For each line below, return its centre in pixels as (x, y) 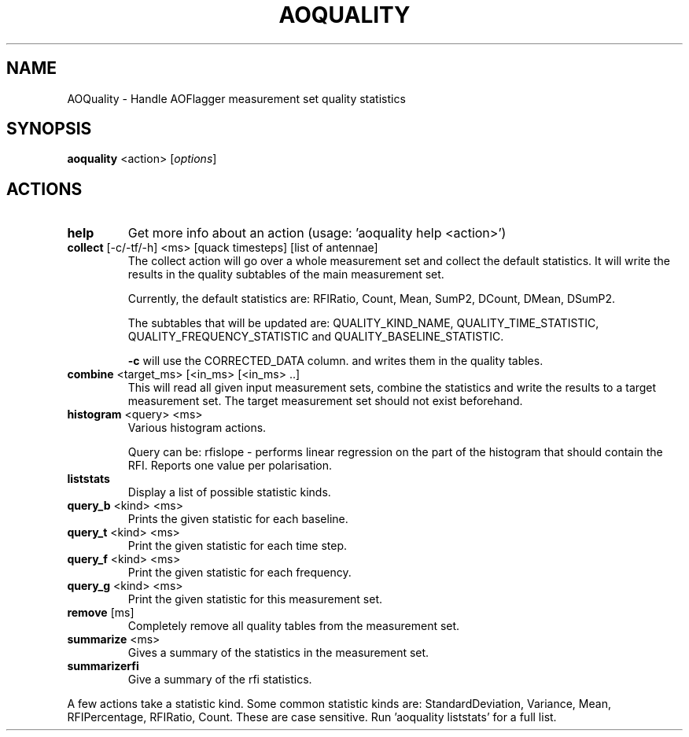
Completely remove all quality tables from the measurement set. (294, 626)
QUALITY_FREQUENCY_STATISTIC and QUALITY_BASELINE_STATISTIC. (316, 337)
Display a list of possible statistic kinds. (229, 492)
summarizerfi (103, 666)
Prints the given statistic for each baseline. (238, 519)
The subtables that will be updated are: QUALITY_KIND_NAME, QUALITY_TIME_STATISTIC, (363, 323)
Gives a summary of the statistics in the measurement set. (278, 653)
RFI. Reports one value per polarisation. (230, 466)
